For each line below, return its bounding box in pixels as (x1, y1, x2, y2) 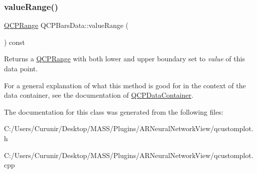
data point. (4, 63, 38, 73)
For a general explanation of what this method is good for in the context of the (4, 80, 246, 90)
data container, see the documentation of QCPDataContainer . (4, 90, 194, 100)
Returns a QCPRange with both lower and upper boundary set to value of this (4, 53, 245, 64)
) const (4, 36, 25, 47)
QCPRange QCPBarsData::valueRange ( (4, 20, 128, 30)
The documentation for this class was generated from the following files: (4, 106, 224, 117)
